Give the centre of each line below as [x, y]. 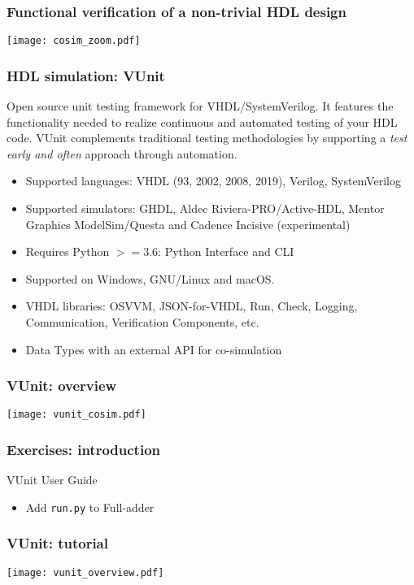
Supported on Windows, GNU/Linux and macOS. [150, 278]
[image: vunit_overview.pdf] [85, 572]
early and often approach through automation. [122, 153]
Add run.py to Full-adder [90, 507]
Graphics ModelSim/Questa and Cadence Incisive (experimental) [188, 224]
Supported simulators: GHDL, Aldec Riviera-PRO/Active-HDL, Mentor [205, 208]
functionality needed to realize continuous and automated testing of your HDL [202, 121]
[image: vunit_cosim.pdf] [76, 415]
